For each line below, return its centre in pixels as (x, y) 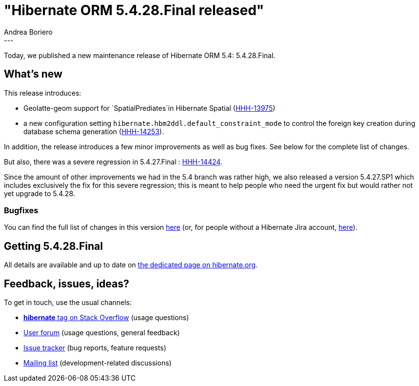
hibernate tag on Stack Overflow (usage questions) (106, 318)
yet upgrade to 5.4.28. (40, 193)
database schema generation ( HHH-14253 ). (94, 131)
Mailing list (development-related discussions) (98, 363)
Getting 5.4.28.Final (53, 246)
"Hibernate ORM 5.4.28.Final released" (134, 10)
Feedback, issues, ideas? (67, 284)
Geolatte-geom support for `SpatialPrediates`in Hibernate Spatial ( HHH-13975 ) (150, 108)
